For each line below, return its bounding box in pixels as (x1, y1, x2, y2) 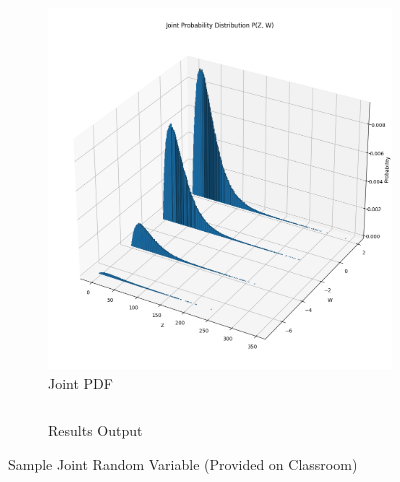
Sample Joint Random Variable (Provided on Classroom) (8, 453, 358, 474)
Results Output (48, 420, 143, 441)
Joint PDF (48, 372, 113, 393)
